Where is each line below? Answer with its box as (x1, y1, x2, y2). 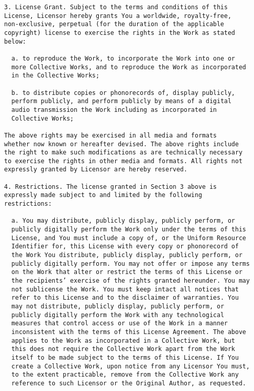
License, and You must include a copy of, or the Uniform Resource (11, 234, 246, 242)
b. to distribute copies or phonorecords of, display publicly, (11, 89, 236, 96)
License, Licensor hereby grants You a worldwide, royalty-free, (4, 12, 231, 19)
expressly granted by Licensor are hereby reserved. (4, 166, 187, 173)
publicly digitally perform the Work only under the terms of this (11, 226, 246, 233)
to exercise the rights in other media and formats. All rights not (4, 157, 243, 165)
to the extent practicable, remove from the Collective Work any (11, 371, 239, 379)
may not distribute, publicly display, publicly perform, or (11, 302, 224, 310)
